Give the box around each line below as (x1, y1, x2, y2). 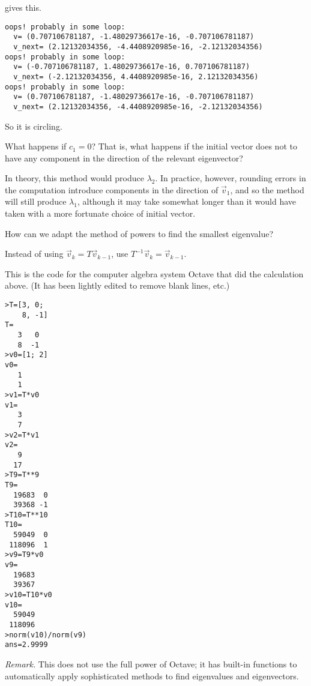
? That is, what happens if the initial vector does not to (91, 140, 297, 152)
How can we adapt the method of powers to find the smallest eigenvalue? (5, 227, 274, 239)
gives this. (5, 1, 41, 13)
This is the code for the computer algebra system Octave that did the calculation (5, 267, 304, 280)
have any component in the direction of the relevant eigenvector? (5, 151, 243, 164)
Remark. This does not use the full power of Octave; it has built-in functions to (5, 658, 297, 670)
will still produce (5, 195, 67, 208)
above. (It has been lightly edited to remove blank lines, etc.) (5, 279, 230, 292)
